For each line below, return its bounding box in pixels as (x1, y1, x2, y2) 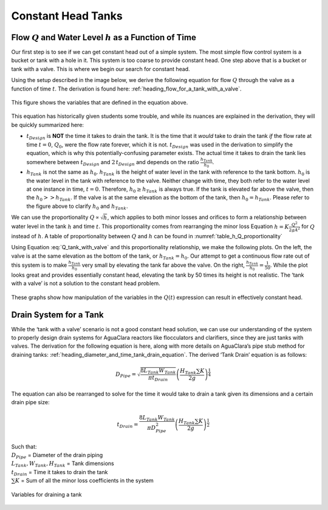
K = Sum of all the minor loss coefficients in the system (15, 477, 154, 484)
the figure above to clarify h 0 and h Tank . (26, 202, 128, 211)
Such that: (11, 443, 37, 450)
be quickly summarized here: (11, 121, 84, 128)
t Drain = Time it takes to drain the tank (11, 468, 108, 477)
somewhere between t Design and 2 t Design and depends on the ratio (26, 159, 200, 167)
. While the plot (270, 261, 308, 269)
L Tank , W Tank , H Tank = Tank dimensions (11, 460, 115, 469)
